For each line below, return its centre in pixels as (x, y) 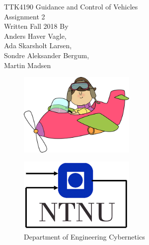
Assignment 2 (25, 16)
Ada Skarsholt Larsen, (38, 45)
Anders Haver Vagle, (35, 36)
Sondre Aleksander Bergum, (47, 55)
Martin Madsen (28, 65)
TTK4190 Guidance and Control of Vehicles (71, 6)
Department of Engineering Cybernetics (84, 236)
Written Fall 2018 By (36, 26)
